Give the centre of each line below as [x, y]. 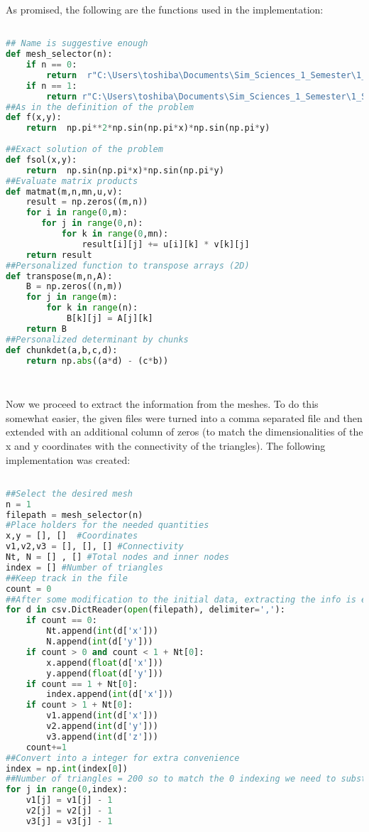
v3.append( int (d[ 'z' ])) [102, 736]
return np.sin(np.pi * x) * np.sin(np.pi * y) [125, 170]
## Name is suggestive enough [77, 44]
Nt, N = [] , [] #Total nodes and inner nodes [118, 557]
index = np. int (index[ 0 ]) [67, 768]
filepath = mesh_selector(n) [75, 515]
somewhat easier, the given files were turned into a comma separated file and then [184, 417]
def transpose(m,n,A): [59, 276]
